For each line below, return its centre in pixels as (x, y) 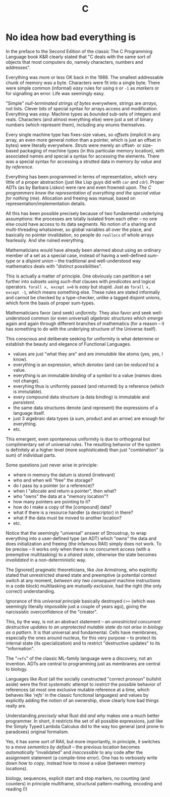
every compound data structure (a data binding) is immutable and (81, 397)
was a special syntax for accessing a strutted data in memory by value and (83, 161)
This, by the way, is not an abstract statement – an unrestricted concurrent (83, 621)
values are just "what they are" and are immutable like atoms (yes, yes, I (88, 354)
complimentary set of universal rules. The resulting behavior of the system (83, 444)
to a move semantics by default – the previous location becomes (73, 747)
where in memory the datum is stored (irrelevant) (64, 474)
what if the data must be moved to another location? (67, 517)
